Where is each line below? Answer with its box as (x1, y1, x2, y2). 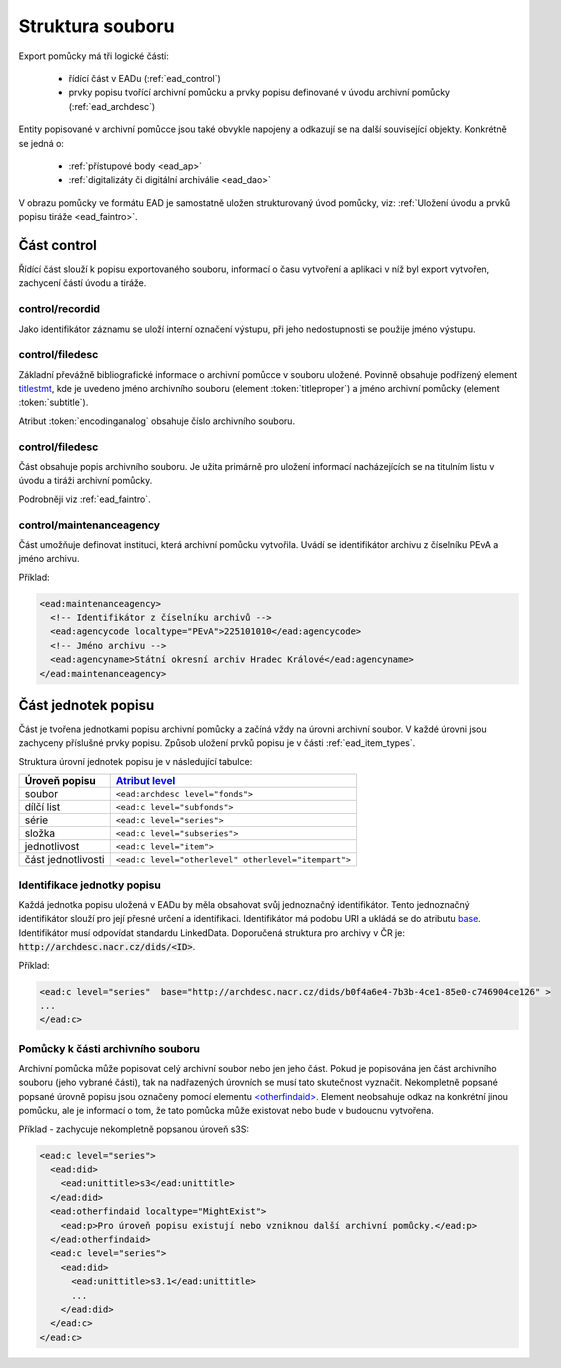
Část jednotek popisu (18, 697, 155, 714)
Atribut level (115, 774, 176, 788)
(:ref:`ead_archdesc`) (68, 100, 156, 112)
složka (24, 826, 56, 840)
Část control (18, 236, 97, 254)
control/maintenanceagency (18, 518, 160, 532)
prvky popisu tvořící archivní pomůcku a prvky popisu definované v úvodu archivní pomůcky (68, 86, 450, 99)
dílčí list (24, 800, 61, 814)
